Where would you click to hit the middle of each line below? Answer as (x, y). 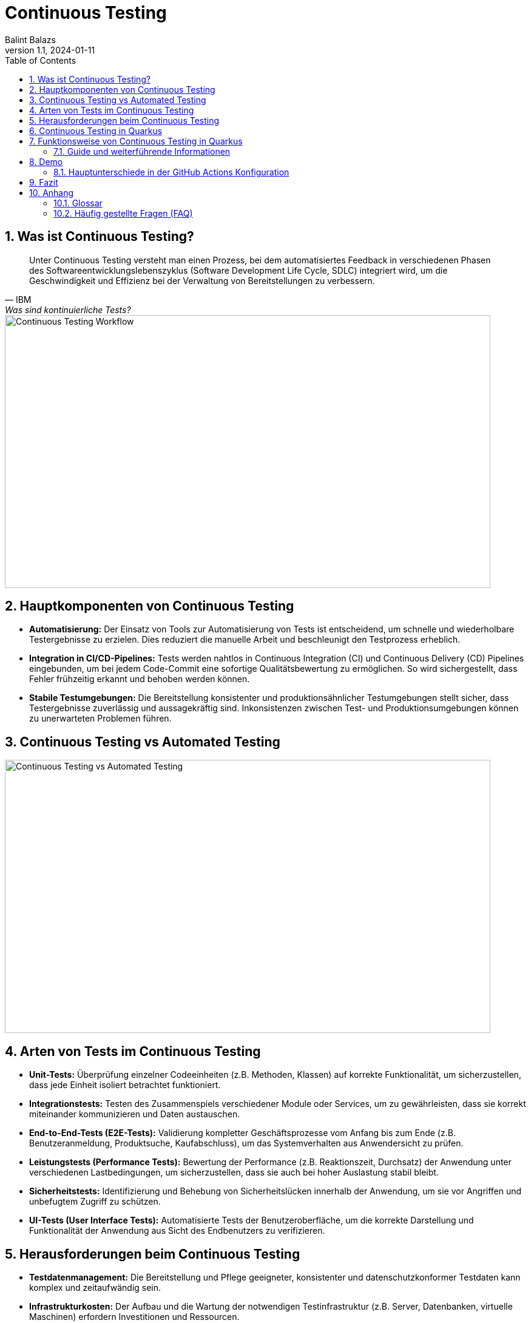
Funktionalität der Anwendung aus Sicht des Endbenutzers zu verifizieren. (177, 1231)
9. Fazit (44, 182)
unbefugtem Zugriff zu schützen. (95, 1202)
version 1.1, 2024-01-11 (50, 50)
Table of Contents (41, 60)
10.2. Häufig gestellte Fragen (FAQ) (123, 213)
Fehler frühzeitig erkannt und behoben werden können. (140, 679)
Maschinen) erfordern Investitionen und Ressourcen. (134, 1316)
